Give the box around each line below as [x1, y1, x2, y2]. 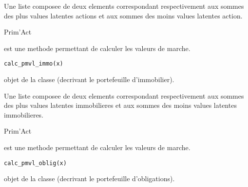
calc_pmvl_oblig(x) [4, 159, 67, 167]
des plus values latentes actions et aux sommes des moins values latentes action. [4, 10, 243, 20]
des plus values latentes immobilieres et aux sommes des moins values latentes [4, 100, 237, 110]
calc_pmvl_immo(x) [4, 60, 63, 68]
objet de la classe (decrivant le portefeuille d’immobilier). [4, 74, 174, 85]
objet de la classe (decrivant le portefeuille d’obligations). [4, 173, 175, 184]
